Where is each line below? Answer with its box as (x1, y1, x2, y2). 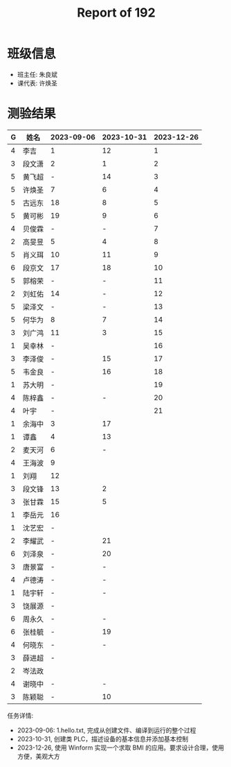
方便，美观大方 (17, 752, 60, 760)
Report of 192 (77, 5, 156, 21)
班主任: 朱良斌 (17, 70, 57, 78)
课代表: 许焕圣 (17, 78, 57, 87)
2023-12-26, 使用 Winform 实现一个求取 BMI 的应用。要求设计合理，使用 (17, 743, 225, 752)
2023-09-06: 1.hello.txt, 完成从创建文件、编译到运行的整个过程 (17, 726, 196, 734)
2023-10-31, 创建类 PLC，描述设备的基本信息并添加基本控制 (17, 734, 189, 743)
